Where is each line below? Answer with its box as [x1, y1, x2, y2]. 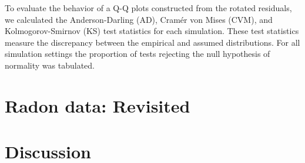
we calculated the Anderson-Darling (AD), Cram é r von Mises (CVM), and [5, 13, 273, 25]
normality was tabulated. [5, 59, 95, 71]
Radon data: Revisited [5, 93, 190, 117]
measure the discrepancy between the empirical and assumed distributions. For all [5, 36, 300, 48]
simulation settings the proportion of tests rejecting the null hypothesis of [5, 47, 270, 60]
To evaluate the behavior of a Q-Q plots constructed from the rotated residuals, [5, 2, 292, 13]
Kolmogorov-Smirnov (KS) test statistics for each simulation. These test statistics [5, 25, 299, 37]
